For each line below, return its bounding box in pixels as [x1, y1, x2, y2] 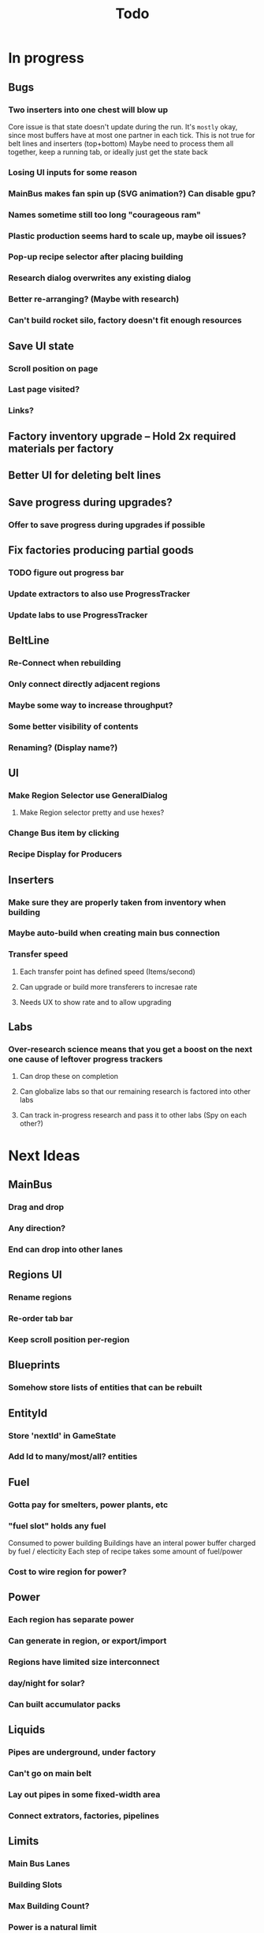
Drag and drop [8, 1201, 65, 1212]
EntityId [8, 1406, 48, 1420]
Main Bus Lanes [8, 1858, 71, 1869]
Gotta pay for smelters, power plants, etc [8, 1499, 169, 1510]
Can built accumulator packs [8, 1699, 121, 1710]
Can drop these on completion [19, 1072, 119, 1081]
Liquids [8, 1723, 46, 1737]
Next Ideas [8, 1147, 80, 1164]
